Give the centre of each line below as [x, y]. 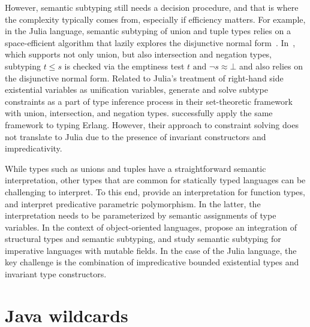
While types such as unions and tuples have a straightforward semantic [136, 168]
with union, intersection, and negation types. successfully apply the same [139, 113]
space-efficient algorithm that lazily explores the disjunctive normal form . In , [150, 42]
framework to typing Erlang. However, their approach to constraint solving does [152, 124]
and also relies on [271, 66]
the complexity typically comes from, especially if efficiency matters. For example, [155, 19]
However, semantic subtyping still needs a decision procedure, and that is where [152, 7]
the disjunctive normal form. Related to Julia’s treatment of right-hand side [144, 78]
